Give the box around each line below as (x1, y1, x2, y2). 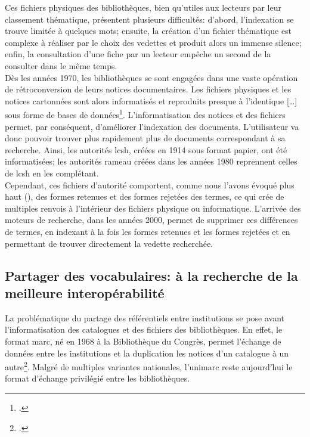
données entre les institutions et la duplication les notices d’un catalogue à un (5, 346, 289, 359)
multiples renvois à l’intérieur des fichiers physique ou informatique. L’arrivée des (5, 202, 301, 214)
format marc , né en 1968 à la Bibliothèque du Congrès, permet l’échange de (5, 334, 281, 347)
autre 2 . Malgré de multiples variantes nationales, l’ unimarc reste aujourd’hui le (5, 359, 293, 373)
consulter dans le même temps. (5, 59, 117, 72)
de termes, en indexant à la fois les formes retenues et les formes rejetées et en (5, 225, 290, 237)
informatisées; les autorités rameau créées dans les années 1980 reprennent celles (5, 155, 297, 168)
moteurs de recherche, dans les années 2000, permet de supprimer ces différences (5, 213, 298, 226)
